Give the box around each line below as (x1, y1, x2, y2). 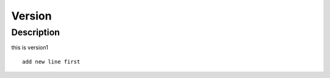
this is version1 (11, 44, 48, 51)
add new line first (22, 58, 81, 65)
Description (11, 27, 61, 38)
